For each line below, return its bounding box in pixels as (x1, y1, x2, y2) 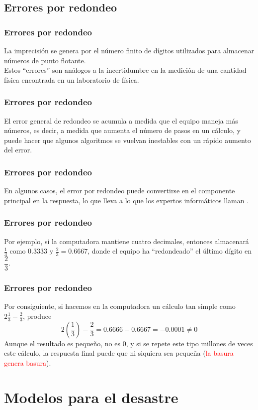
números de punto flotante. (4, 55, 86, 65)
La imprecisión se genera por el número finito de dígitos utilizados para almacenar (4, 45, 255, 55)
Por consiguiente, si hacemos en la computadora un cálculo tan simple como (4, 301, 236, 311)
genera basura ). (4, 357, 51, 368)
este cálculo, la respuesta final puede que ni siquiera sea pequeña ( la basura (4, 348, 234, 358)
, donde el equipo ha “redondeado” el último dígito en (87, 246, 252, 256)
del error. (4, 144, 32, 155)
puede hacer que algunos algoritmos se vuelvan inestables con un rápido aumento (4, 135, 251, 145)
